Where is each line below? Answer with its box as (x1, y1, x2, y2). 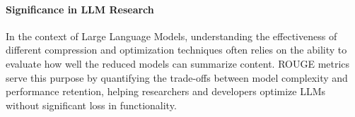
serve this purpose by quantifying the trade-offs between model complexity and (6, 70, 348, 85)
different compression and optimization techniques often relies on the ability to (6, 42, 347, 57)
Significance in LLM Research (6, 1, 154, 16)
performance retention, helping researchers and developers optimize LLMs (6, 84, 326, 99)
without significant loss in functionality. (6, 97, 177, 112)
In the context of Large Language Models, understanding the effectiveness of (6, 28, 337, 43)
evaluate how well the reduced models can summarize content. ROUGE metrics (6, 56, 350, 70)
